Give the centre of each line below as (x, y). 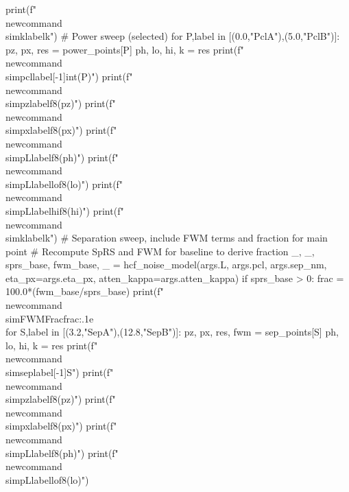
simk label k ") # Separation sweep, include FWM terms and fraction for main (167, 238)
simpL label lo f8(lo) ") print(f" (64, 184)
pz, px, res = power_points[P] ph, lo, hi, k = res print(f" (125, 49)
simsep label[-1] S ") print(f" (60, 372)
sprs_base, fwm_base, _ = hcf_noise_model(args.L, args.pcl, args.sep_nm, (166, 265)
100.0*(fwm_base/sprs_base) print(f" (85, 291)
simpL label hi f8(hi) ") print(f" (65, 210)
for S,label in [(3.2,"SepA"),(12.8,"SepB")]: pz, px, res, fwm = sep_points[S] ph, (172, 332)
